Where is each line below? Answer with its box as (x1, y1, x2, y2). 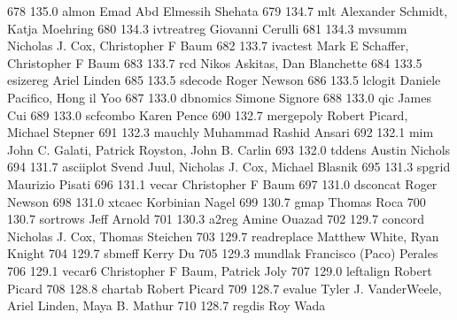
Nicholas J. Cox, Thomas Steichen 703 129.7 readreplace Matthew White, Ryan (7, 226, 439, 245)
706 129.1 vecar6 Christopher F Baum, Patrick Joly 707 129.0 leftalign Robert (7, 261, 432, 279)
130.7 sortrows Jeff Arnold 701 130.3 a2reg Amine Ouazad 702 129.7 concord (7, 210, 425, 228)
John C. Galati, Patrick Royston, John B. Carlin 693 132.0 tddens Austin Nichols (7, 140, 451, 158)
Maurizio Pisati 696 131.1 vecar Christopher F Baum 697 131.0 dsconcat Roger (7, 174, 438, 193)
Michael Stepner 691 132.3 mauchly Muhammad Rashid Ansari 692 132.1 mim (7, 123, 434, 141)
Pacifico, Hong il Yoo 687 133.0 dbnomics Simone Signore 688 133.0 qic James (7, 88, 431, 106)
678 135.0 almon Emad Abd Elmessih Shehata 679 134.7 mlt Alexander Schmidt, (7, 2, 448, 19)
